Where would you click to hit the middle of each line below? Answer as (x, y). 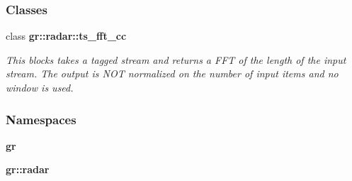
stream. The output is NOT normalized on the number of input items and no (172, 73)
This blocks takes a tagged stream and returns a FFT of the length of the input (176, 59)
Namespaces (41, 119)
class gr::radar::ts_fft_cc (66, 36)
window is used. (40, 87)
